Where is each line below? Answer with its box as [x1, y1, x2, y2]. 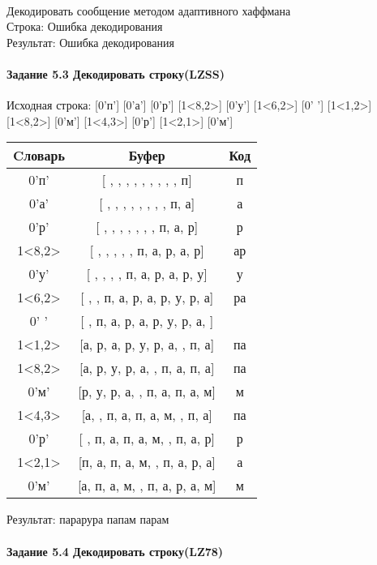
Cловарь [13, 146, 65, 165]
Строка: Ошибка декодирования [6, 18, 163, 35]
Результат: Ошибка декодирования [6, 33, 174, 50]
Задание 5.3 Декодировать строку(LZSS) [6, 65, 225, 82]
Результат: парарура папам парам [6, 511, 169, 528]
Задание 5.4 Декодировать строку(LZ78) [6, 542, 224, 559]
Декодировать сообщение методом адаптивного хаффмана [6, 2, 291, 19]
